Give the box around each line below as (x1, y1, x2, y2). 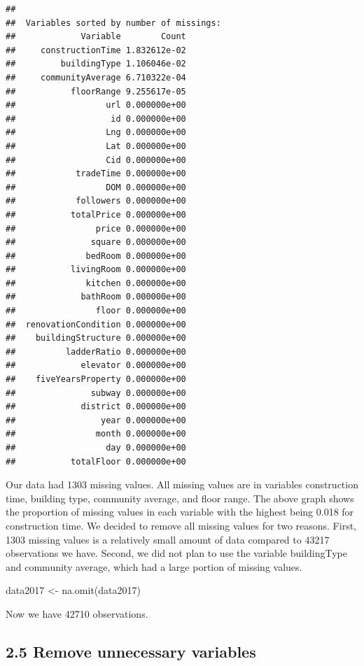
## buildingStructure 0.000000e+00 (6, 333, 186, 343)
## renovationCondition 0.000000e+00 (6, 319, 186, 330)
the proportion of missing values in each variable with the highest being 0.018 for (6, 504, 354, 519)
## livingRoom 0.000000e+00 (6, 264, 186, 275)
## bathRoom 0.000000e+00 (6, 292, 186, 302)
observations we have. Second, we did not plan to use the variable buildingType (6, 546, 347, 560)
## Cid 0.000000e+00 (6, 155, 186, 165)
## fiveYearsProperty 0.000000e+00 (6, 374, 186, 385)
